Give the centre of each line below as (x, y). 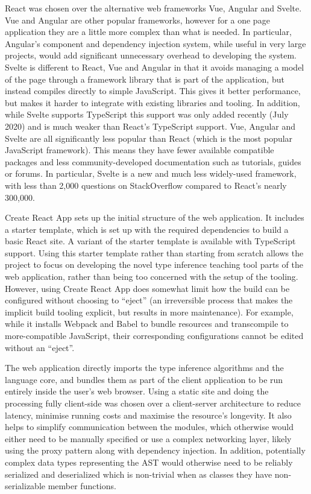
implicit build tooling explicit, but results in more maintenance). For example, (149, 312)
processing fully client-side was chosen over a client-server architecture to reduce (153, 403)
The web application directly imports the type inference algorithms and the (144, 368)
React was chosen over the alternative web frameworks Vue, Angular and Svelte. (153, 8)
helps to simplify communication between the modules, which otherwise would (149, 427)
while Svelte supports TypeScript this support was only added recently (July (147, 114)
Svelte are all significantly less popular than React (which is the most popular (149, 138)
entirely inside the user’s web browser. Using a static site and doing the (137, 391)
